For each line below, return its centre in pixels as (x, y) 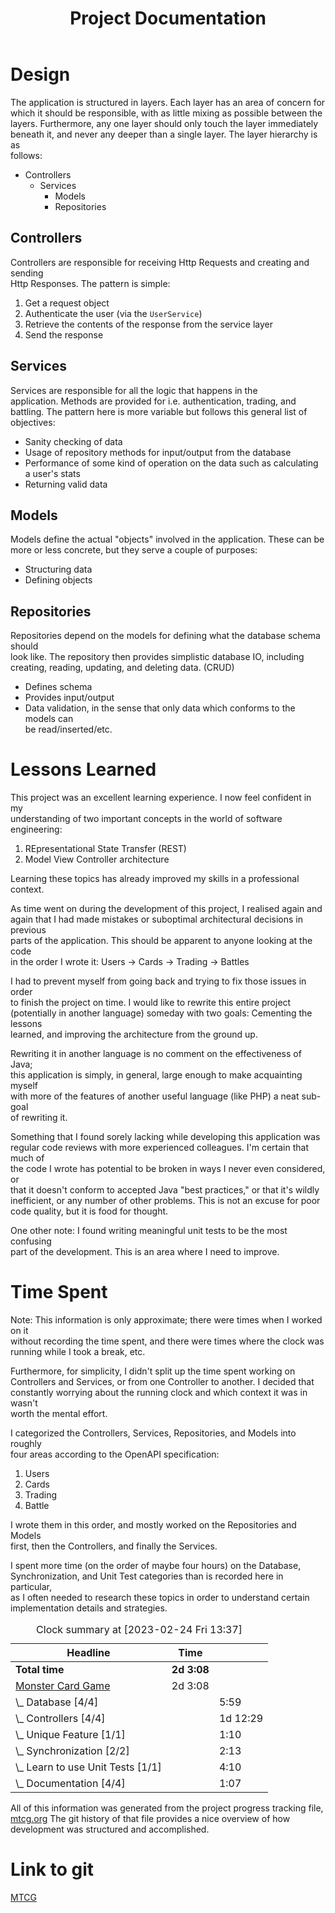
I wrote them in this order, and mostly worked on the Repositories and (153, 1525)
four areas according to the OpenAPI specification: (115, 1454)
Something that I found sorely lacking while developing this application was (165, 1137)
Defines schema (58, 687)
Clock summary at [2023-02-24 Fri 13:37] (139, 1630)
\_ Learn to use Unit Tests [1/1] (88, 1767)
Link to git (52, 1869)
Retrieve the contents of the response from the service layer (149, 324)
